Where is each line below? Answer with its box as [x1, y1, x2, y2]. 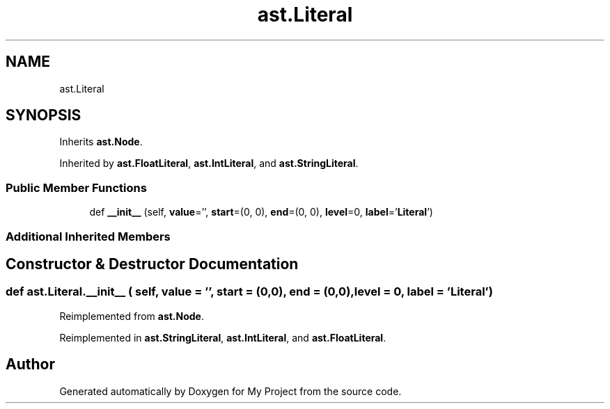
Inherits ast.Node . [59, 136, 143, 148]
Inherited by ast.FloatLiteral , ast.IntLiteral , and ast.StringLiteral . [59, 157, 359, 170]
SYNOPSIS [6, 106, 81, 125]
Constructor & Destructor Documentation [6, 255, 299, 273]
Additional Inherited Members [6, 229, 171, 243]
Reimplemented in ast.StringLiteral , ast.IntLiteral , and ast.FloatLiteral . [59, 331, 386, 344]
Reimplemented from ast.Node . [59, 310, 205, 322]
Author [6, 355, 55, 374]
